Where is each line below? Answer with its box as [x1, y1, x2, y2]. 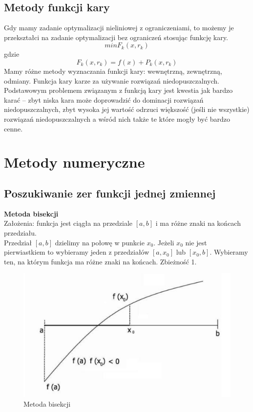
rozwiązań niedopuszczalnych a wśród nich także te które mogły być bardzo [4, 113, 231, 124]
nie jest [185, 237, 207, 247]
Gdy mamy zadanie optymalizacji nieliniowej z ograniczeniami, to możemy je [4, 22, 234, 33]
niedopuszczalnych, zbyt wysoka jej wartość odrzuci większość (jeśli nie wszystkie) [4, 104, 250, 114]
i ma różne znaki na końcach [155, 218, 241, 228]
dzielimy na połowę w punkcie [55, 237, 145, 247]
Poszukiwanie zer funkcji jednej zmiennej [4, 185, 216, 200]
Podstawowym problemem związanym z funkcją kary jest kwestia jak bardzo [4, 85, 233, 95]
